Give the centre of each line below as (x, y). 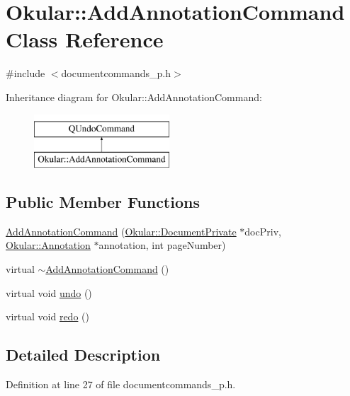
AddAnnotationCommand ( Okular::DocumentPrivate (121, 231)
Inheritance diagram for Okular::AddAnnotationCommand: (134, 97)
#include (26, 73)
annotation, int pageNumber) (162, 245)
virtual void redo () (47, 316)
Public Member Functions (103, 202)
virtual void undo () (49, 292)
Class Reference (85, 39)
